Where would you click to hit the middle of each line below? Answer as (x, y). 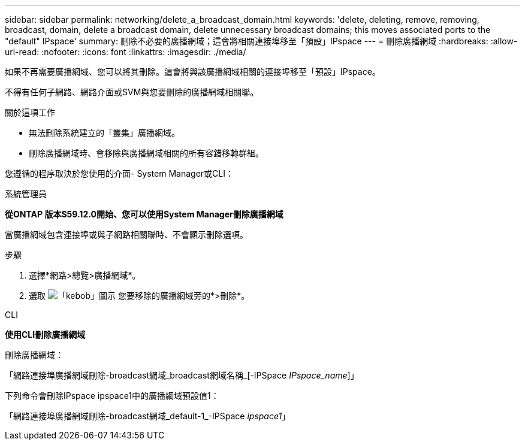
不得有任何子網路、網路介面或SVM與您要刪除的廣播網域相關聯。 (132, 92)
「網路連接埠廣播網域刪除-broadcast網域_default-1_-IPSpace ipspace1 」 (148, 416)
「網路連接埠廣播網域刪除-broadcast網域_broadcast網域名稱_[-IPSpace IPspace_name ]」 (182, 375)
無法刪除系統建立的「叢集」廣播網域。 (104, 133)
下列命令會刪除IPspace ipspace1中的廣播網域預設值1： (112, 396)
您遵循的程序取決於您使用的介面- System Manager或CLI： (119, 173)
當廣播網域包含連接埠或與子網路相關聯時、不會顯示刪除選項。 (126, 234)
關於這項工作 (30, 112)
